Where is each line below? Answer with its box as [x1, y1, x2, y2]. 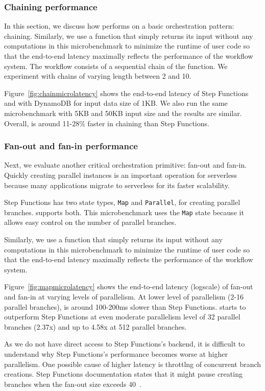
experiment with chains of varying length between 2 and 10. [4, 71, 191, 81]
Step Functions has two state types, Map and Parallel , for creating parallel [4, 197, 240, 208]
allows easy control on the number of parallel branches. [4, 217, 177, 227]
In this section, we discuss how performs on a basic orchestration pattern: [4, 20, 234, 31]
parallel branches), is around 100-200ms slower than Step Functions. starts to [4, 301, 246, 312]
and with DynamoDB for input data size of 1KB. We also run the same [4, 98, 228, 108]
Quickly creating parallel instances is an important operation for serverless [4, 169, 237, 180]
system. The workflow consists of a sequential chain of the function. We [4, 60, 228, 71]
